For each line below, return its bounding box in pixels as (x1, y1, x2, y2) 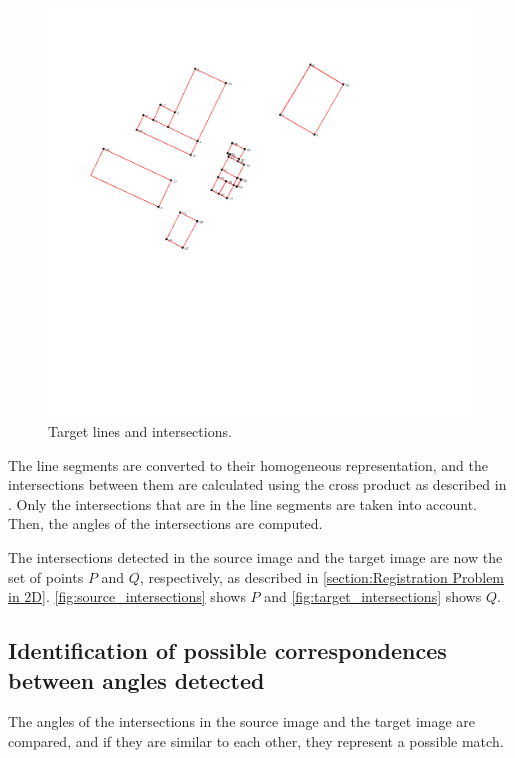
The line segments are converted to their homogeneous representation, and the (8, 454, 488, 475)
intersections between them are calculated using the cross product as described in (8, 474, 507, 495)
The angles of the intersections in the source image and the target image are (8, 711, 476, 732)
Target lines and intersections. (48, 421, 232, 442)
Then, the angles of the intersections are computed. (8, 513, 323, 534)
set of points (8, 566, 84, 587)
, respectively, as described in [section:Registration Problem (139, 566, 505, 587)
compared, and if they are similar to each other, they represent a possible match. (8, 731, 504, 752)
